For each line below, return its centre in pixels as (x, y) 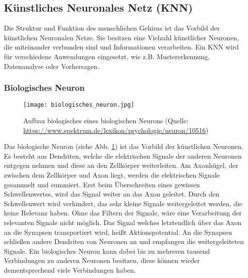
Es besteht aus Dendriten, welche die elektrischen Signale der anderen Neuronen (123, 155)
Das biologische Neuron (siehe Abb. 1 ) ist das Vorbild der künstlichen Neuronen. (124, 146)
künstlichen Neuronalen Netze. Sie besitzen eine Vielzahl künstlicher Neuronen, (122, 37)
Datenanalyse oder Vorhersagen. (52, 66)
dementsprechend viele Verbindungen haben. (70, 270)
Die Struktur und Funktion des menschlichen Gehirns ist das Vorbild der (112, 28)
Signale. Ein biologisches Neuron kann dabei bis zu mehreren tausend (107, 251)
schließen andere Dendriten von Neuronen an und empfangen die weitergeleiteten (124, 241)
